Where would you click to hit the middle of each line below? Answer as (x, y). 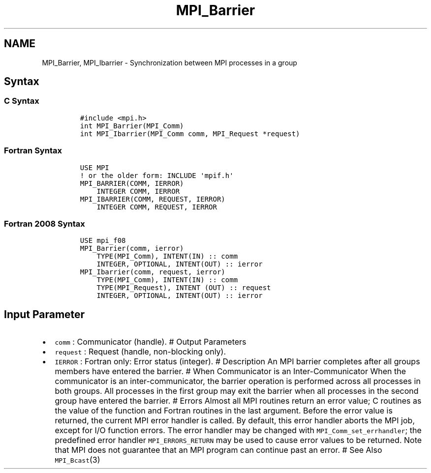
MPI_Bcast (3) (77, 460)
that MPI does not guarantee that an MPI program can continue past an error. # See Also (218, 450)
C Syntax (22, 101)
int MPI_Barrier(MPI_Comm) (132, 126)
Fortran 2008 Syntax (45, 223)
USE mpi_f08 (103, 241)
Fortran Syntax (33, 151)
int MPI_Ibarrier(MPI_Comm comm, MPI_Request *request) (190, 133)
